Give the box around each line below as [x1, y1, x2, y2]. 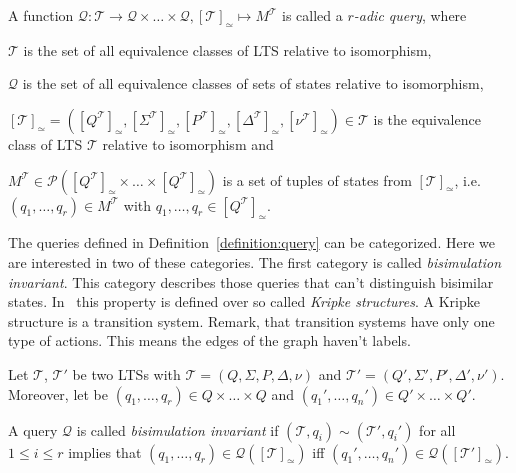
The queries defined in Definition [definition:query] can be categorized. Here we [8, 232, 495, 253]
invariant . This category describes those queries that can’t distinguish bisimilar [8, 271, 494, 292]
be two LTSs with [72, 363, 181, 384]
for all [419, 419, 456, 440]
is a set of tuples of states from [222, 169, 412, 190]
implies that [68, 441, 142, 462]
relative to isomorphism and [102, 133, 274, 154]
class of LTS [8, 133, 83, 154]
